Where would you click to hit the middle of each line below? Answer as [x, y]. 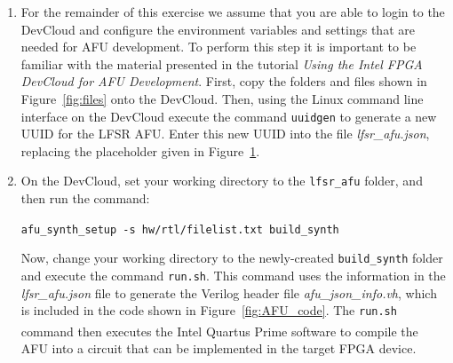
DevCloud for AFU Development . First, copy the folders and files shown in [224, 81]
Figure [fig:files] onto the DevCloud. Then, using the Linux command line [222, 98]
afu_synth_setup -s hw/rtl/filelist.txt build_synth [180, 229]
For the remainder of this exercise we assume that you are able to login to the [233, 12]
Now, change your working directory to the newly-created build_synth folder [232, 258]
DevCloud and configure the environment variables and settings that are [218, 29]
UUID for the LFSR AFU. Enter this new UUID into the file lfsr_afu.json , [225, 134]
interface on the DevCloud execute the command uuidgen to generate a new [229, 116]
